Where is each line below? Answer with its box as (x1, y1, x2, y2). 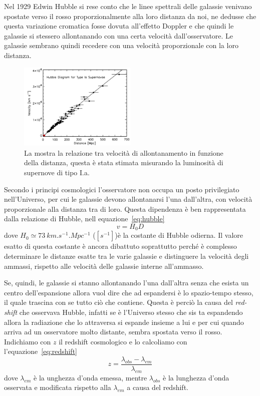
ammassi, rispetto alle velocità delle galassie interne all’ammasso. (4, 260, 204, 271)
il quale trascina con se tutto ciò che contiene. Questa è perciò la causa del (4, 297, 233, 307)
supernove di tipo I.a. (24, 167, 90, 178)
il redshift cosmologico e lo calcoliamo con (59, 336, 187, 346)
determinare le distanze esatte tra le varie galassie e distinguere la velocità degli (4, 251, 249, 261)
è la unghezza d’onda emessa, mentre (34, 372, 147, 382)
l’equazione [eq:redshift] (4, 346, 77, 356)
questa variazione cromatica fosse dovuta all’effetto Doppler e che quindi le (4, 21, 234, 31)
